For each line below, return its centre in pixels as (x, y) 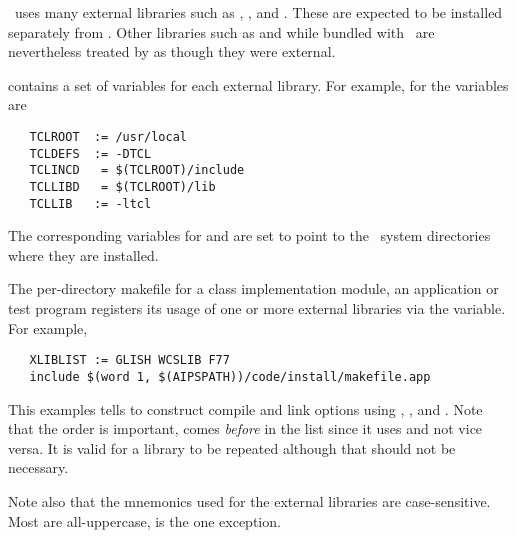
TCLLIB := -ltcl (90, 203)
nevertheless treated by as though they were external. (172, 51)
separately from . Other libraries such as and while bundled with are (221, 31)
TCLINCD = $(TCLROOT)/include (137, 170)
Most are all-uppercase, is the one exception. (144, 520)
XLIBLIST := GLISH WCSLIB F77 (129, 360)
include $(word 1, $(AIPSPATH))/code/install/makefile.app (230, 376)
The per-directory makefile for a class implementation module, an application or (253, 288)
